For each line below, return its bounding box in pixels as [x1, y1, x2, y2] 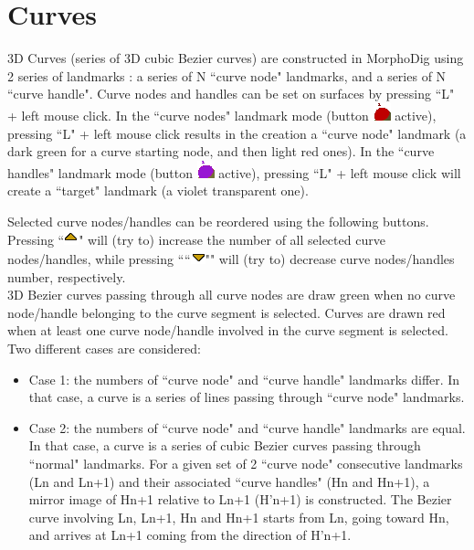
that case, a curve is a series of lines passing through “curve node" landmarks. [28, 387, 465, 407]
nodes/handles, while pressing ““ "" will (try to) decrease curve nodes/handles [7, 249, 455, 269]
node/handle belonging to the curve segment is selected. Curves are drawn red [7, 302, 446, 322]
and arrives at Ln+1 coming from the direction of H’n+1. [28, 525, 352, 545]
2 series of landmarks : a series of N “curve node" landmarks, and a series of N [7, 66, 447, 85]
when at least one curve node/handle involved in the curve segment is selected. [7, 321, 448, 340]
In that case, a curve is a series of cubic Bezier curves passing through [28, 436, 421, 455]
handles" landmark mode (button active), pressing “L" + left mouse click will [7, 163, 461, 182]
